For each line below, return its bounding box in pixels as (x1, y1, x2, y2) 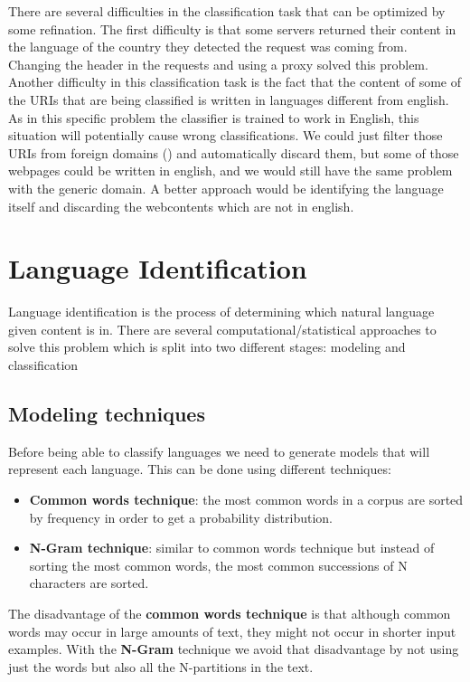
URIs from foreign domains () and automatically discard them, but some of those (8, 143, 459, 162)
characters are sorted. (29, 573, 149, 592)
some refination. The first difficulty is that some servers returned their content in (8, 19, 456, 38)
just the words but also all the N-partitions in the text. (8, 657, 314, 676)
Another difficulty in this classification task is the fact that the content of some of (8, 72, 461, 91)
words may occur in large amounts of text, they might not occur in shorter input (8, 621, 456, 640)
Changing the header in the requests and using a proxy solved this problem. (8, 54, 428, 73)
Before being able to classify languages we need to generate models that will (8, 441, 430, 460)
